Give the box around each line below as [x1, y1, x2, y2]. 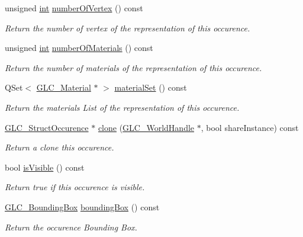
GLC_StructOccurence [5, 121, 89, 133]
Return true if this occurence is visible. [5, 181, 145, 193]
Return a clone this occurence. [5, 141, 114, 153]
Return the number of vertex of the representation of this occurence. [5, 21, 250, 34]
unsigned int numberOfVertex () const [5, 2, 143, 14]
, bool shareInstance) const [201, 121, 299, 133]
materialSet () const [114, 81, 187, 94]
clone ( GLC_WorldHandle [98, 121, 195, 133]
